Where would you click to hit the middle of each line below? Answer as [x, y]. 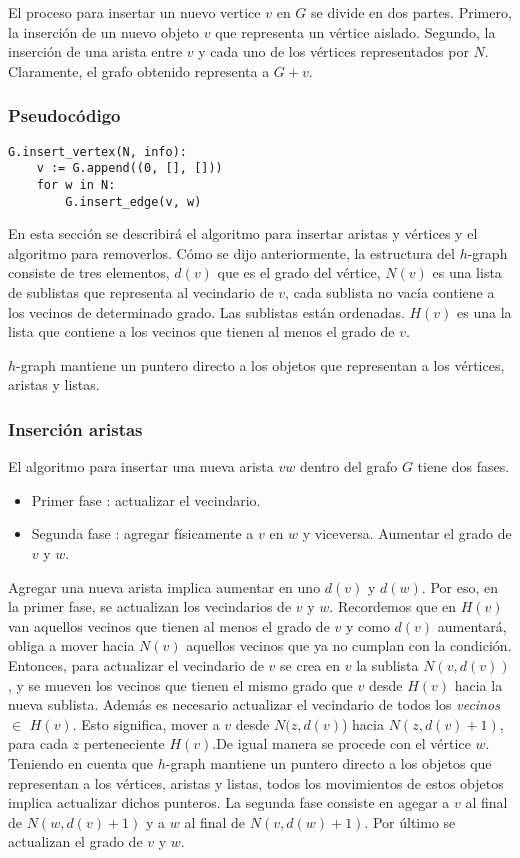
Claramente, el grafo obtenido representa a [139, 70]
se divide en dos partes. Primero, [411, 12]
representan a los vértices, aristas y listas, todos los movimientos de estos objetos [256, 782]
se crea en [310, 664]
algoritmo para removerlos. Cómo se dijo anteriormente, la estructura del [231, 252]
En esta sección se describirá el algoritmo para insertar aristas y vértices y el [243, 233]
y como [367, 625]
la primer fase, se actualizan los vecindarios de [150, 606]
